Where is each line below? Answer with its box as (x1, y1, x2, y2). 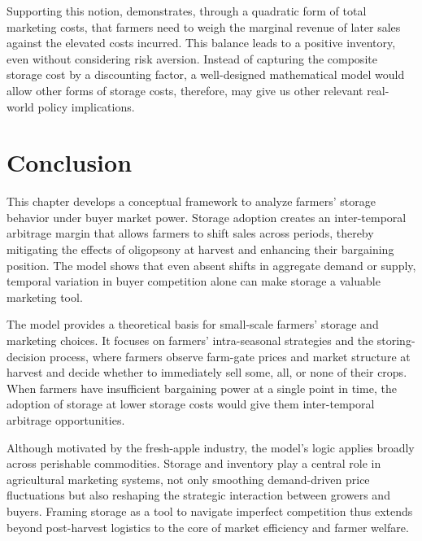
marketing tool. (7, 288, 83, 305)
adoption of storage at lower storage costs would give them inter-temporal (7, 395, 375, 412)
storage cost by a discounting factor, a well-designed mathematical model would (7, 66, 405, 83)
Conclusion (7, 146, 133, 179)
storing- (376, 332, 415, 349)
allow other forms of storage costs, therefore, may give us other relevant (7, 81, 363, 98)
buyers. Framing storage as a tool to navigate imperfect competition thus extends (7, 502, 413, 519)
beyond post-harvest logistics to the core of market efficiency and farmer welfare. (7, 518, 409, 535)
